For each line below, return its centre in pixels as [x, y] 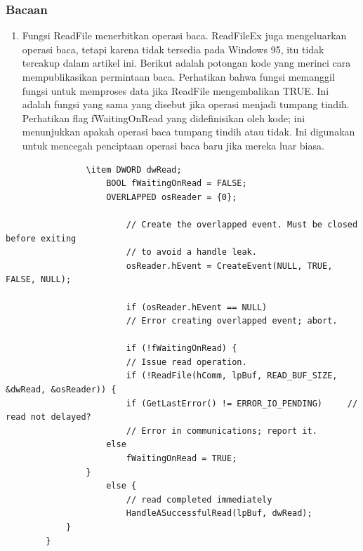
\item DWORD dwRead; [134, 170]
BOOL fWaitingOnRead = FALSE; [177, 184]
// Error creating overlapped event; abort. [232, 321]
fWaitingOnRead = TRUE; [181, 459]
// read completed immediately [199, 499]
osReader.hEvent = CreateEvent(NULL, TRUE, [229, 266]
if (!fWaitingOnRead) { [181, 348]
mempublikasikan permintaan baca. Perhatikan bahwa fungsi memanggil [178, 77]
